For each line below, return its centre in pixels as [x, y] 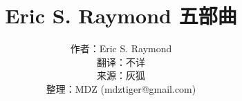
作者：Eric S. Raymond [121, 48]
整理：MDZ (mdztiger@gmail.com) [121, 88]
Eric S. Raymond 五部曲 [121, 15]
